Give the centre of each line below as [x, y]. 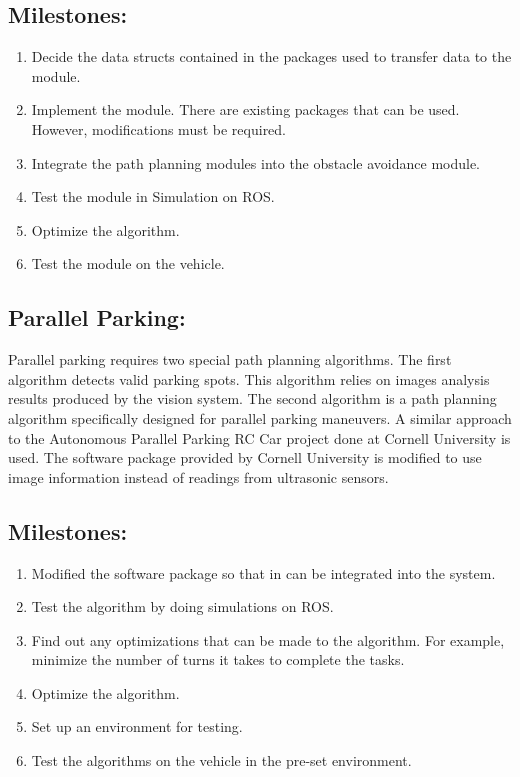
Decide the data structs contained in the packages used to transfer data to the [271, 56]
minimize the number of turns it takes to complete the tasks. [218, 659]
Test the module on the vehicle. [128, 263]
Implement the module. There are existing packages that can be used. [245, 109]
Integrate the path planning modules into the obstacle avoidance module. [256, 162]
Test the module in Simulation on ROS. [153, 196]
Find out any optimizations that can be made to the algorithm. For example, [268, 639]
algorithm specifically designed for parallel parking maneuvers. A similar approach [260, 417]
